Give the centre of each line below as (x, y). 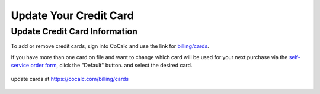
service (20, 66)
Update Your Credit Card (72, 15)
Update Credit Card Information (74, 31)
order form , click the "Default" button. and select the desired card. (111, 66)
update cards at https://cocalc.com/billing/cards (70, 79)
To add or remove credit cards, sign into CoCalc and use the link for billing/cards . (110, 46)
